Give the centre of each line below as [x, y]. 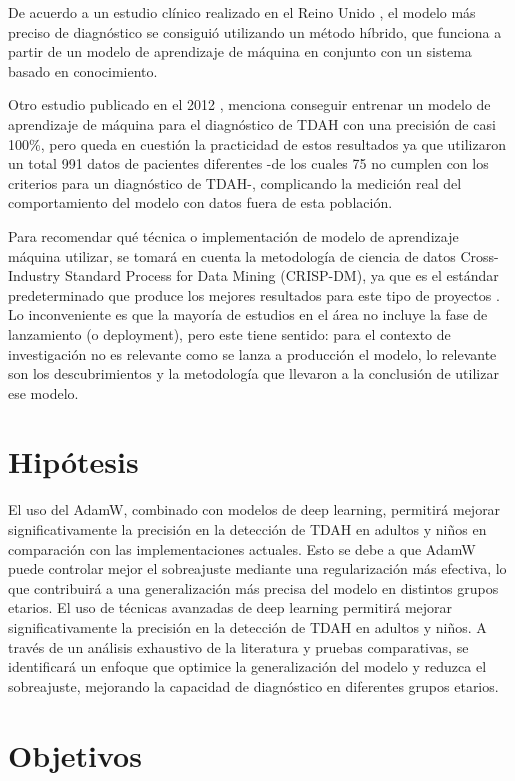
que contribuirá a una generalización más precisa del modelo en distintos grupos [253, 587]
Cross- [479, 255]
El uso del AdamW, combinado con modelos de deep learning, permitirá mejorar [254, 509]
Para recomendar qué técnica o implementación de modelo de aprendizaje [233, 235]
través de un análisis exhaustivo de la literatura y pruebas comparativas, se [238, 646]
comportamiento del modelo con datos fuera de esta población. [200, 202]
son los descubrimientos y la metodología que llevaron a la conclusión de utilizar [253, 373]
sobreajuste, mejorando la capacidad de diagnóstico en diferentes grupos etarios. [253, 685]
